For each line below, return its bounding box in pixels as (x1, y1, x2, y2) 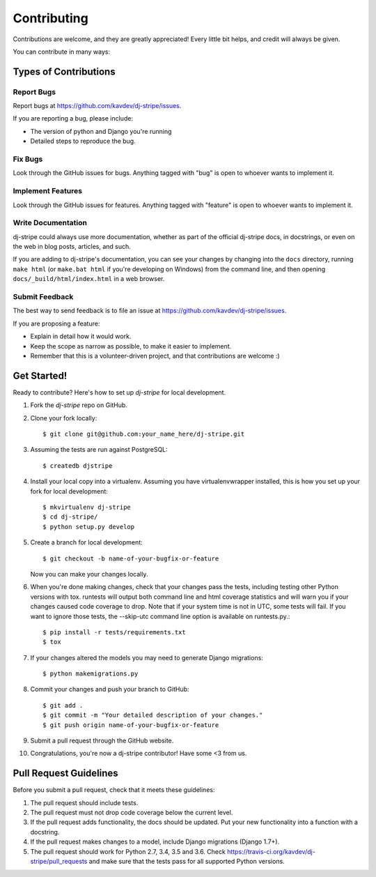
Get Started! (13, 369, 68, 381)
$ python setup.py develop (42, 523, 135, 531)
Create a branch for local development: (30, 538, 143, 547)
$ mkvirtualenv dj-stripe (42, 503, 132, 511)
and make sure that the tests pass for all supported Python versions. (88, 857, 285, 866)
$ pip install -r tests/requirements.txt (42, 628, 186, 636)
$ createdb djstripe (42, 462, 113, 470)
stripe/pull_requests (30, 857, 88, 866)
